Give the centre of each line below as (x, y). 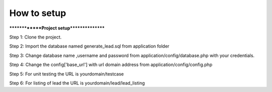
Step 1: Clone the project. (36, 37)
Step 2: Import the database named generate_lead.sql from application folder (89, 46)
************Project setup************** (57, 28)
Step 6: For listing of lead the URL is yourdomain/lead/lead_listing (77, 83)
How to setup (38, 13)
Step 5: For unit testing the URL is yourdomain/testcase (66, 74)
